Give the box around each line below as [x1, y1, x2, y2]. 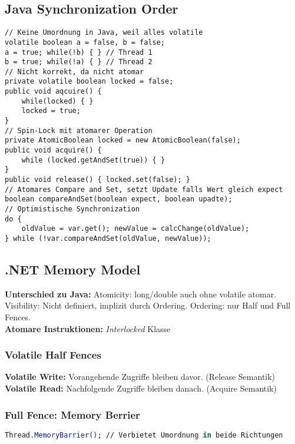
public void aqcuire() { [5, 87, 102, 96]
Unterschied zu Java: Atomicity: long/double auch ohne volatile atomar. [5, 287, 277, 300]
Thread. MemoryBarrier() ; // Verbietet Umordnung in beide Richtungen [5, 430, 283, 439]
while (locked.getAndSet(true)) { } [21, 155, 165, 164]
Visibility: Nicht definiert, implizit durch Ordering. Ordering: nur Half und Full [5, 299, 291, 312]
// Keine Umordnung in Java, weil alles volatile [5, 28, 203, 37]
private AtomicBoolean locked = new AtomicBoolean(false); [5, 136, 241, 145]
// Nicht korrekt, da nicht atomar [5, 67, 144, 76]
